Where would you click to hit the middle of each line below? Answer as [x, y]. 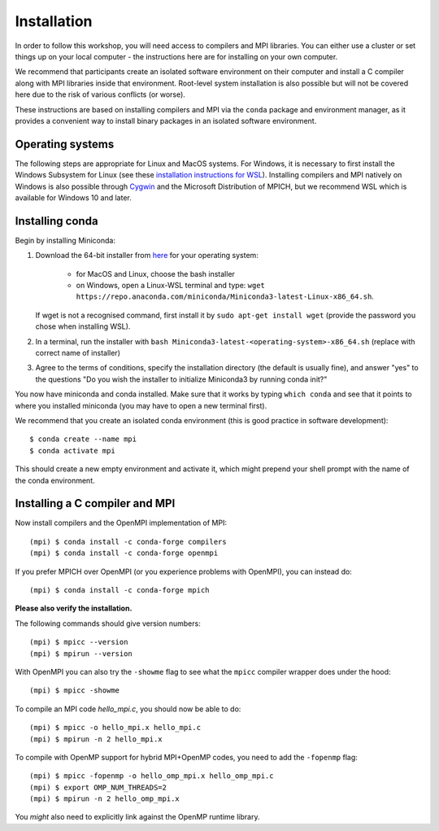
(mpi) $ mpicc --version [79, 642]
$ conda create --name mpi [83, 439]
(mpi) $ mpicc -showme [75, 691]
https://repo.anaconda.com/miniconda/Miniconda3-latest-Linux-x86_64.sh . [225, 296]
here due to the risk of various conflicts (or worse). [100, 94]
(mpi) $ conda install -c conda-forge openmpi [124, 553]
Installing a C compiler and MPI [95, 503]
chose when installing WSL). [83, 326]
